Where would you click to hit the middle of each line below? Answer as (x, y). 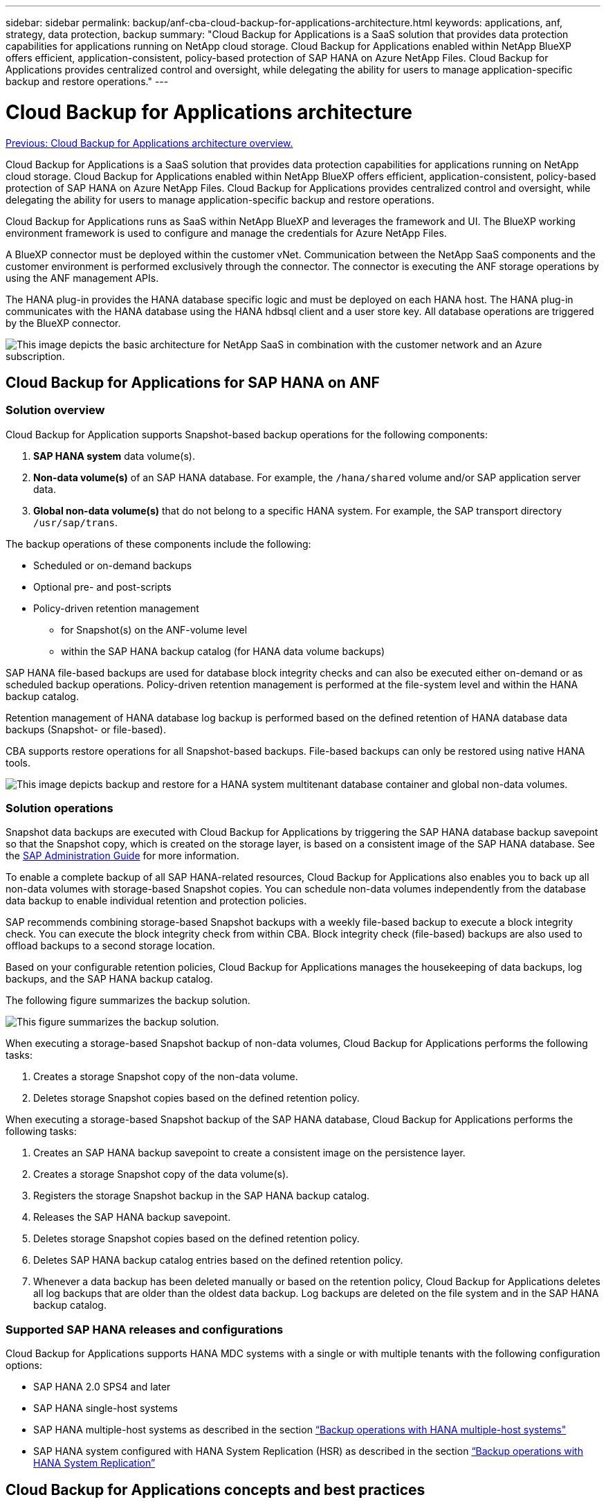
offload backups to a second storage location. (110, 946)
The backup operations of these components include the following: (158, 544)
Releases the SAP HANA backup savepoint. (132, 1217)
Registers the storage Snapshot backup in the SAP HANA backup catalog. (202, 1196)
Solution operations (59, 808)
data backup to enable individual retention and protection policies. (156, 901)
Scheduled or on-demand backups (113, 565)
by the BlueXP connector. (63, 323)
